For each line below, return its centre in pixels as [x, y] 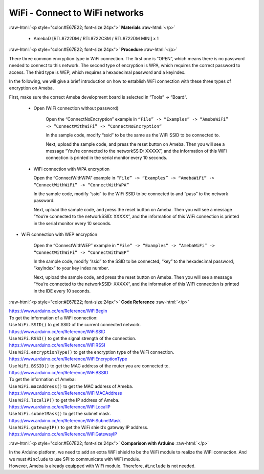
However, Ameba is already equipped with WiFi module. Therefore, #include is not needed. [102, 466]
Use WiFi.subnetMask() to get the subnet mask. [60, 414]
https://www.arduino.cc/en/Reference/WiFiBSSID [59, 372]
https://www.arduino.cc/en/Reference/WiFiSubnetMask [65, 420]
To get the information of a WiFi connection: [53, 317]
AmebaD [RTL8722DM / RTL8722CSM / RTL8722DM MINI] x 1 [96, 38]
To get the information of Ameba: [42, 380]
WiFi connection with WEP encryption [59, 234]
